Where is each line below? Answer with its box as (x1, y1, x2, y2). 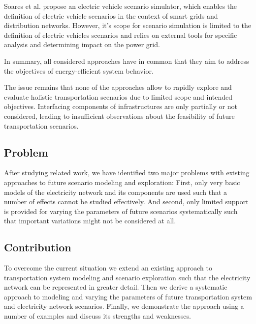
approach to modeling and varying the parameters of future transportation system (4, 291, 252, 301)
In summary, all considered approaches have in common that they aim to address (4, 55, 249, 66)
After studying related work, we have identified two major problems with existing (4, 167, 250, 178)
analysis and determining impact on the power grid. (4, 39, 160, 50)
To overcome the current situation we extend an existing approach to (4, 263, 213, 273)
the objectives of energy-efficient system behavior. (4, 65, 154, 76)
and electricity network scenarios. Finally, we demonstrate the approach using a (4, 301, 244, 311)
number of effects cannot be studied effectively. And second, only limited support (4, 196, 249, 207)
